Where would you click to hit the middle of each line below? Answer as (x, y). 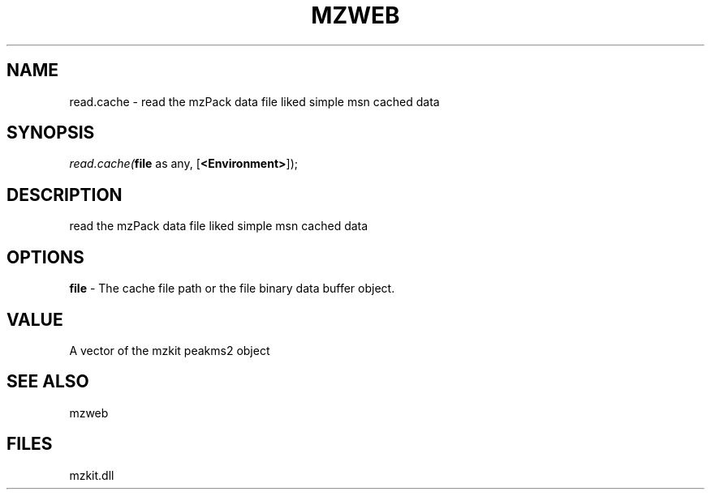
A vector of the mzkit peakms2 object (170, 350)
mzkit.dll (92, 475)
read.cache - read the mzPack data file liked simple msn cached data (254, 101)
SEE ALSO (48, 382)
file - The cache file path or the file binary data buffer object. (232, 289)
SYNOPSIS (51, 133)
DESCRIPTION (65, 195)
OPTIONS (45, 257)
